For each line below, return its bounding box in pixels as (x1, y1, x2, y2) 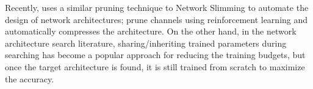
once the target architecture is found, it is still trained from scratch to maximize (5, 60, 305, 73)
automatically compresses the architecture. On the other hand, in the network (5, 25, 297, 38)
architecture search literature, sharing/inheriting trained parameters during (5, 36, 287, 49)
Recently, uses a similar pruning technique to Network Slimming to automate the (5, 1, 309, 13)
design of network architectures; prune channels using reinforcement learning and (5, 13, 308, 25)
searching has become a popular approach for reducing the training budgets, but (5, 48, 306, 61)
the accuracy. (5, 72, 54, 85)
